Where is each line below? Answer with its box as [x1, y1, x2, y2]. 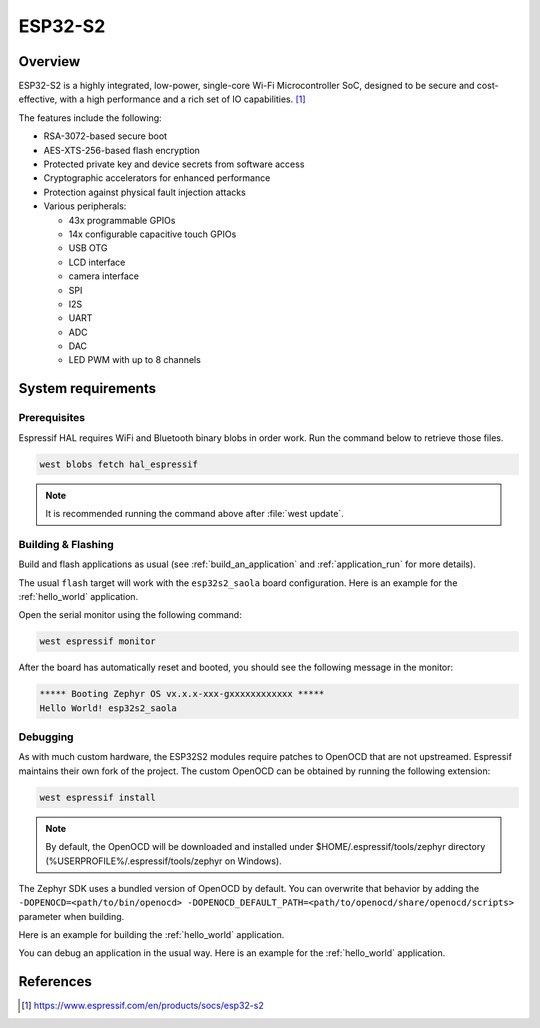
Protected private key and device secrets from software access [43, 158, 305, 170]
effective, [18, 93, 58, 105]
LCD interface [68, 256, 126, 268]
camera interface [68, 270, 140, 282]
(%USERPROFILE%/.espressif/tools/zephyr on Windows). [45, 855, 282, 867]
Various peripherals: [43, 200, 127, 212]
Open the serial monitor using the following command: [18, 609, 242, 621]
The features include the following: [18, 111, 162, 124]
